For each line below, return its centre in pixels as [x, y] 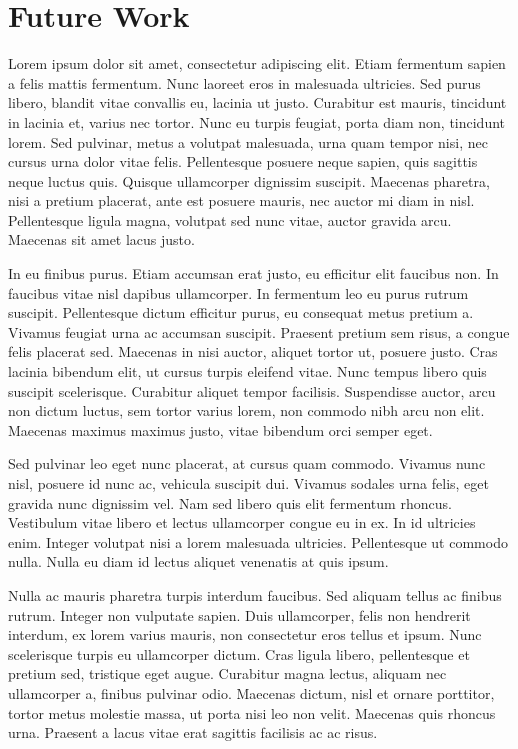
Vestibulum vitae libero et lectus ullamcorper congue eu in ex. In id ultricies [242, 522]
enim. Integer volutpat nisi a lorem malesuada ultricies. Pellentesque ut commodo [258, 541]
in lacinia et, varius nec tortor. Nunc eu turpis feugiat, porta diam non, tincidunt [257, 121]
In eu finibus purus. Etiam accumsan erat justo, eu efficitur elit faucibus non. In [253, 273]
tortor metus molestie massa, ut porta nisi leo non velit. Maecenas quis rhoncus [252, 712]
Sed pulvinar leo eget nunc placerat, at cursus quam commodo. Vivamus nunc [247, 463]
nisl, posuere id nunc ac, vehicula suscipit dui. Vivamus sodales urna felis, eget [248, 483]
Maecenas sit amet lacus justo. [101, 239]
